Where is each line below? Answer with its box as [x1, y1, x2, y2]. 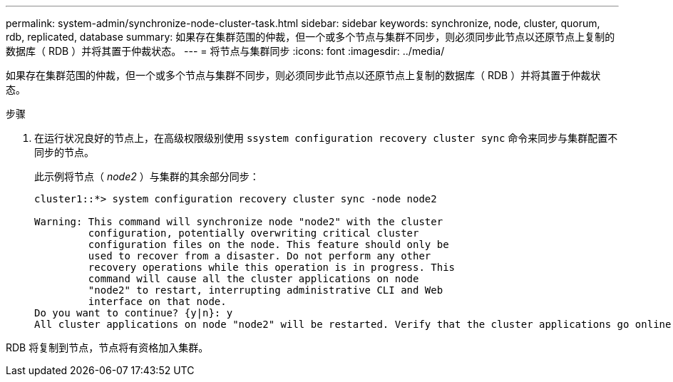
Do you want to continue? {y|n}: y [34, 307, 233, 319]
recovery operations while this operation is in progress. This [88, 262, 456, 273]
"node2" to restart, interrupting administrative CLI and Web [88, 284, 443, 296]
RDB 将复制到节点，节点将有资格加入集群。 [6, 341, 209, 353]
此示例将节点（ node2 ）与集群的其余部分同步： [34, 170, 260, 182]
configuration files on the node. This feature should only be [88, 239, 449, 250]
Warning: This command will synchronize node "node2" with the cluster [34, 216, 443, 227]
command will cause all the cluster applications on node [88, 273, 419, 284]
